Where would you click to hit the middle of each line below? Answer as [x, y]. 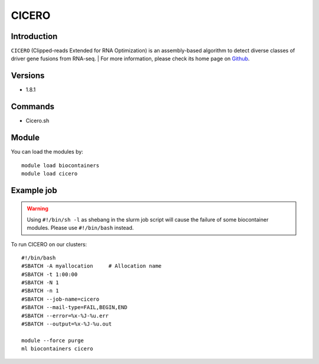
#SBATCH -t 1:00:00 [50, 274]
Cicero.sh [38, 121]
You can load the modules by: [47, 152]
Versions [28, 76]
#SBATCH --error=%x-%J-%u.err [65, 316]
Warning [38, 209]
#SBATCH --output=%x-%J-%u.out [67, 324]
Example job [34, 190]
